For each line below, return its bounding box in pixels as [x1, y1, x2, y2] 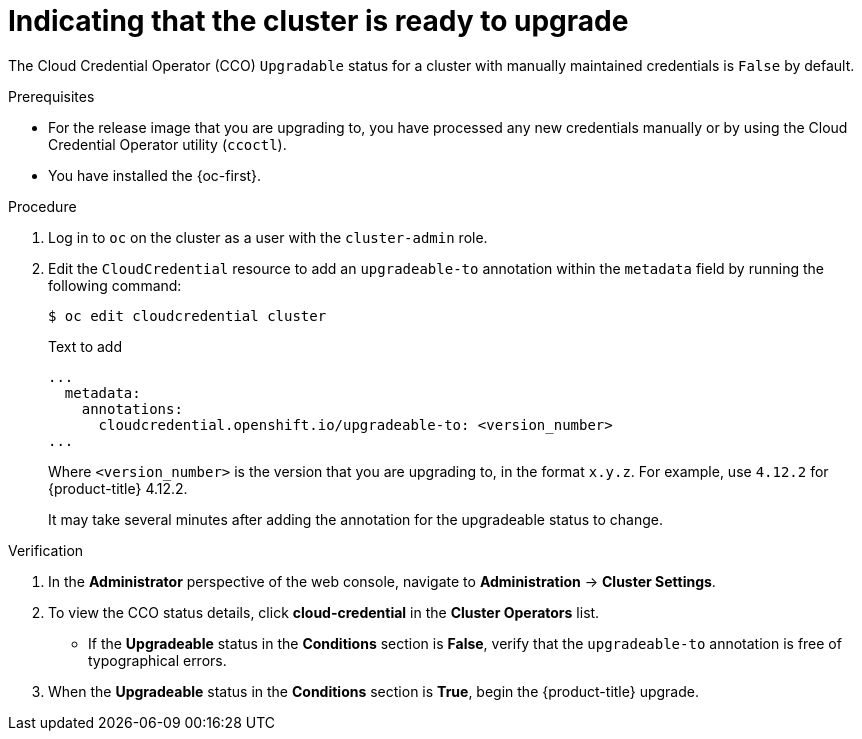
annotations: [81, 400, 183, 417]
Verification [8, 541, 84, 559]
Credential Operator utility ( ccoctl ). [48, 135, 287, 153]
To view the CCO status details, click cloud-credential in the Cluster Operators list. [48, 603, 600, 621]
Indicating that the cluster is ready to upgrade [8, 4, 629, 38]
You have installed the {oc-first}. [48, 166, 262, 184]
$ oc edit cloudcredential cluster [48, 307, 327, 324]
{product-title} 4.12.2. [48, 479, 188, 497]
